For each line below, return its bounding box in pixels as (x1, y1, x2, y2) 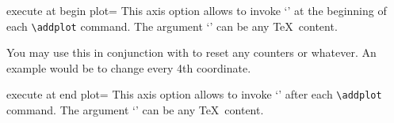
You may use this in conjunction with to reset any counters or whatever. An (6, 44, 377, 61)
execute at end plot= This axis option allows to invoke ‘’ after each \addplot (6, 86, 382, 102)
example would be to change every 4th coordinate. (6, 59, 251, 76)
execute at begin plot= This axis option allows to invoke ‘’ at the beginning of (6, 2, 387, 18)
